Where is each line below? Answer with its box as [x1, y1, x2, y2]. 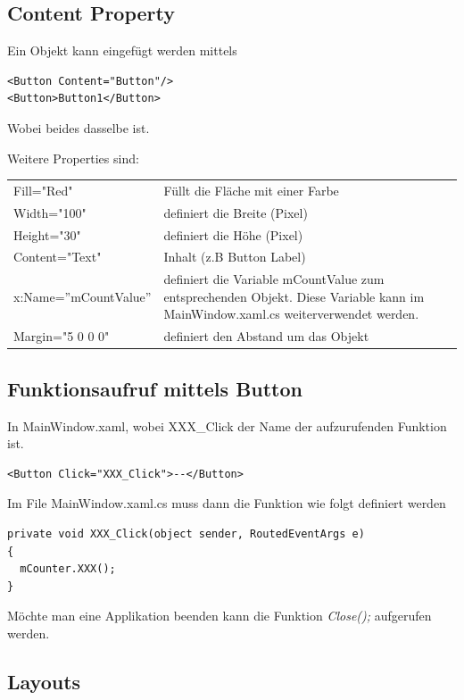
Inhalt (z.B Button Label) [163, 247, 306, 266]
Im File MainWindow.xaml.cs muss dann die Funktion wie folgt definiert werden [7, 494, 446, 512]
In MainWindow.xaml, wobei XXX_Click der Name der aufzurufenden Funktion [7, 416, 447, 435]
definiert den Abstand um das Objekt [163, 327, 369, 346]
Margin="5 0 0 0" [13, 327, 110, 346]
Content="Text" [13, 247, 102, 266]
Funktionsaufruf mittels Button [7, 374, 303, 402]
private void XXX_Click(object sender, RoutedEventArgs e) [7, 528, 365, 540]
